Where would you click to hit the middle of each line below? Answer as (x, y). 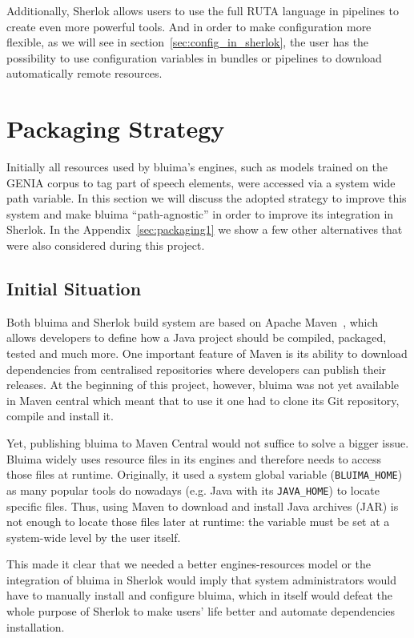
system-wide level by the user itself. (94, 537)
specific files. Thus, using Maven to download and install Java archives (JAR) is (203, 506)
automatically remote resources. (84, 73)
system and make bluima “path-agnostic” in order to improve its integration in (200, 213)
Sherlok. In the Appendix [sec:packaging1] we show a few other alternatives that (205, 229)
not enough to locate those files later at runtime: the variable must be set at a (198, 522)
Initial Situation (74, 289)
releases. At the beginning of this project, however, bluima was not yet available (203, 385)
